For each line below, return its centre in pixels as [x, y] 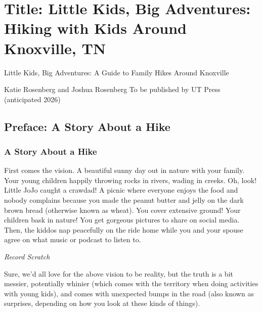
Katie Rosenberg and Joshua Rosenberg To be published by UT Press [112, 89]
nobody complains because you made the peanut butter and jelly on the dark [124, 200]
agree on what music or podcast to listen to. [73, 239]
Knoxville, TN [55, 48]
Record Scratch [27, 257]
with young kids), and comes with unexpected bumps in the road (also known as [129, 293]
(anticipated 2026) [32, 99]
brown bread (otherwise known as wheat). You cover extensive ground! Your [122, 210]
